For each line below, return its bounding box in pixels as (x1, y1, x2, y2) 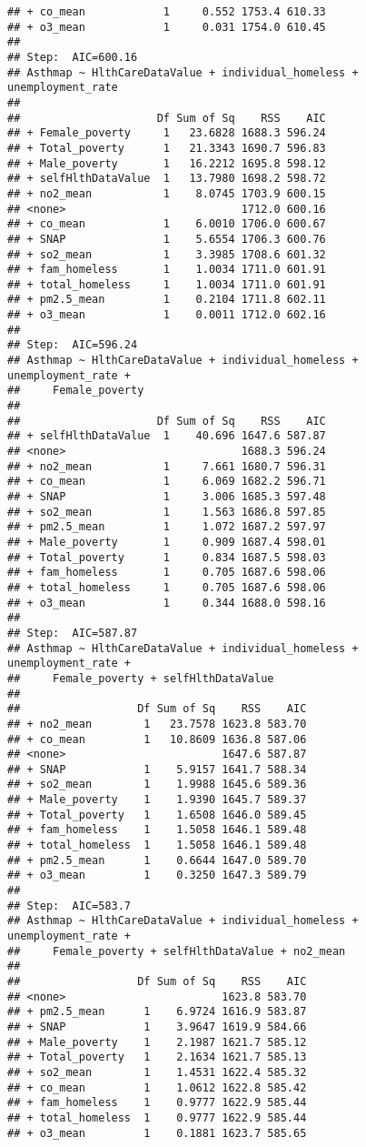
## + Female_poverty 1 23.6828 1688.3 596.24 (7, 126, 326, 140)
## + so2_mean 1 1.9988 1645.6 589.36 (7, 778, 307, 791)
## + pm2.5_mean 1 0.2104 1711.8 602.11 (7, 293, 326, 307)
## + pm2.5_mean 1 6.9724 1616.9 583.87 (7, 1005, 307, 1019)
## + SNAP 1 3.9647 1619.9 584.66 (7, 1020, 307, 1033)
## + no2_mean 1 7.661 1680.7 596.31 (7, 459, 326, 473)
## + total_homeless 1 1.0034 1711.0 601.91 (7, 277, 326, 291)
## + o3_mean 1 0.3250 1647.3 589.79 (7, 869, 307, 882)
